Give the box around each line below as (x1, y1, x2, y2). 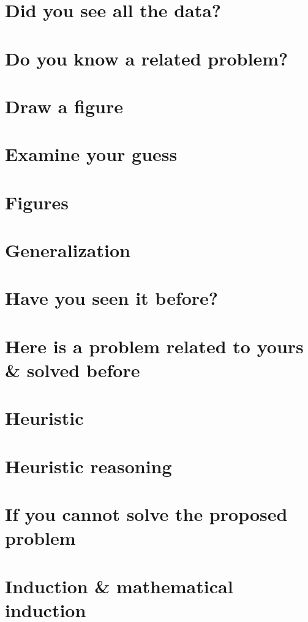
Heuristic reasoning (5, 453, 172, 478)
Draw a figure (5, 93, 124, 118)
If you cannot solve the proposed (5, 501, 288, 526)
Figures (5, 189, 69, 214)
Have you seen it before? (5, 285, 219, 310)
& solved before (5, 358, 140, 382)
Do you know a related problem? (5, 45, 288, 70)
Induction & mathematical (5, 573, 233, 598)
